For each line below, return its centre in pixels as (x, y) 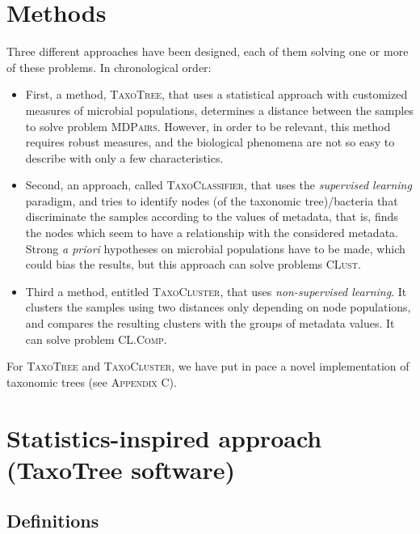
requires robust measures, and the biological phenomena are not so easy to (210, 142)
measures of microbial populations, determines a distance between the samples (219, 110)
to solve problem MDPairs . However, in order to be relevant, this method (208, 126)
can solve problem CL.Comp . (96, 339)
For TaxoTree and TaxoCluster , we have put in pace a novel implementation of (208, 366)
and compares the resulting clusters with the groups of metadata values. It (210, 323)
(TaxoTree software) (121, 469)
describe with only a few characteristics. (124, 157)
